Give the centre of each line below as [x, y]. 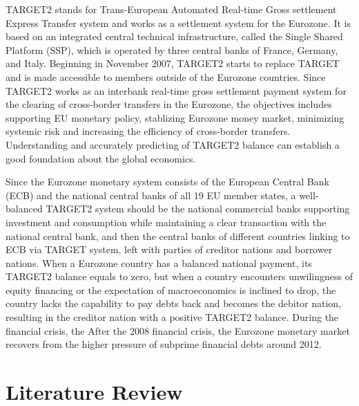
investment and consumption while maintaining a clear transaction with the [166, 222]
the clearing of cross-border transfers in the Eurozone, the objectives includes [169, 104]
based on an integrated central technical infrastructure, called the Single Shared [174, 36]
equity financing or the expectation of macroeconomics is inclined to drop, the [171, 289]
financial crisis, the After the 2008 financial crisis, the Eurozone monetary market [178, 330]
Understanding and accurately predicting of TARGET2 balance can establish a [173, 144]
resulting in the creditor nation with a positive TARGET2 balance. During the [172, 317]
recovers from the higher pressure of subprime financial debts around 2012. [164, 344]
